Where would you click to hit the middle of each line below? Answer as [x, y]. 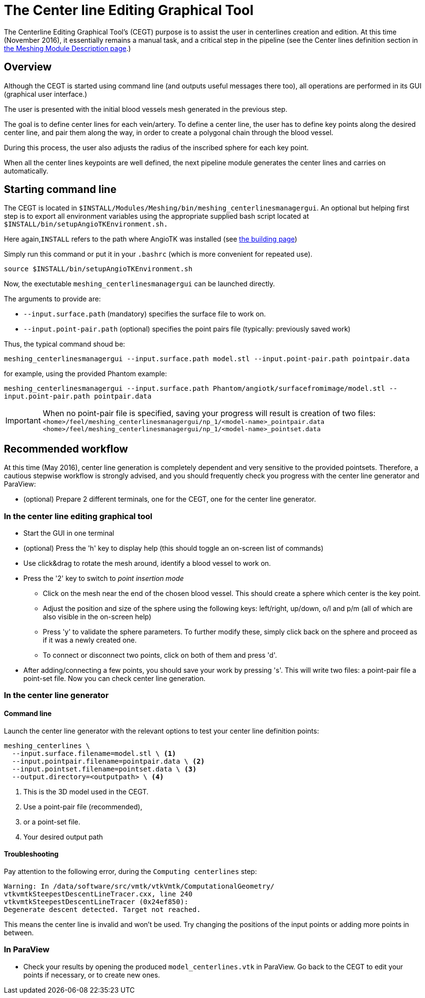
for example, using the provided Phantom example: [86, 374]
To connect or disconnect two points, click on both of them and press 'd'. [160, 655]
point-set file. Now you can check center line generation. [115, 679]
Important [23, 421]
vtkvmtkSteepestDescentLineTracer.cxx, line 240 [98, 894]
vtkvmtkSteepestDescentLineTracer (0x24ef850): [96, 902]
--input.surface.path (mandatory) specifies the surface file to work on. [145, 314]
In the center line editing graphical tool [78, 516]
